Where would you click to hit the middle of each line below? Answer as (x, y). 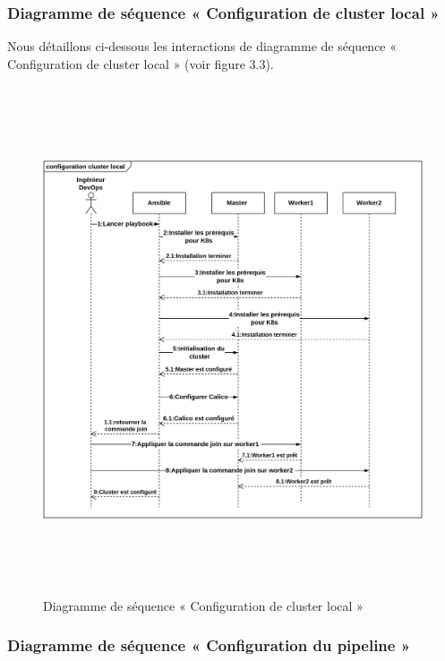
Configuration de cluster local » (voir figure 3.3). (141, 63)
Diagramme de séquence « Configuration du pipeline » (209, 645)
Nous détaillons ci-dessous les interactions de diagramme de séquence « (202, 46)
